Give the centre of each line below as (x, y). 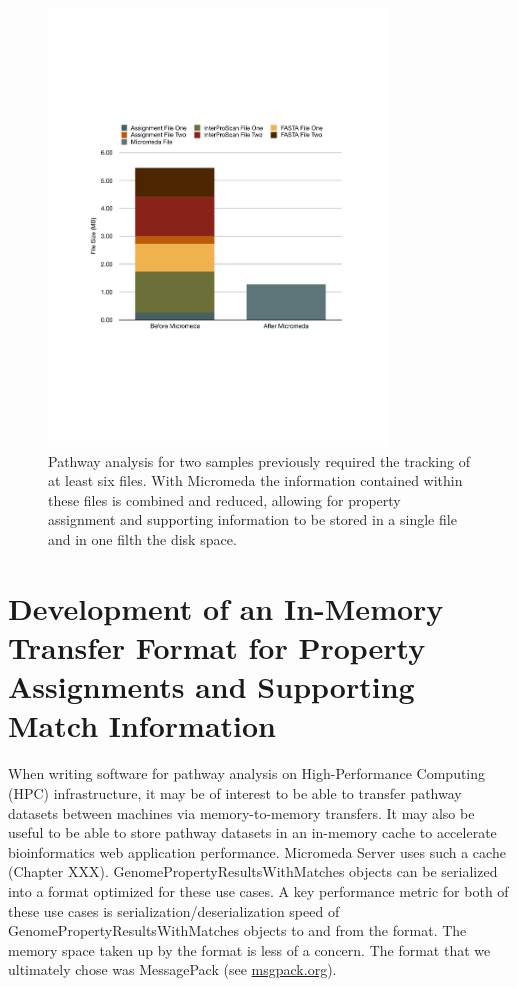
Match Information (142, 725)
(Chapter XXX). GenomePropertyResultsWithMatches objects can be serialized (253, 871)
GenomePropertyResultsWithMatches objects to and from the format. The (237, 930)
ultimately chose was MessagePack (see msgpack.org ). (172, 969)
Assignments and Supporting (211, 686)
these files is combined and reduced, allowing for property (224, 499)
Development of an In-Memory (226, 607)
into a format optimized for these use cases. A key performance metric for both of (258, 890)
